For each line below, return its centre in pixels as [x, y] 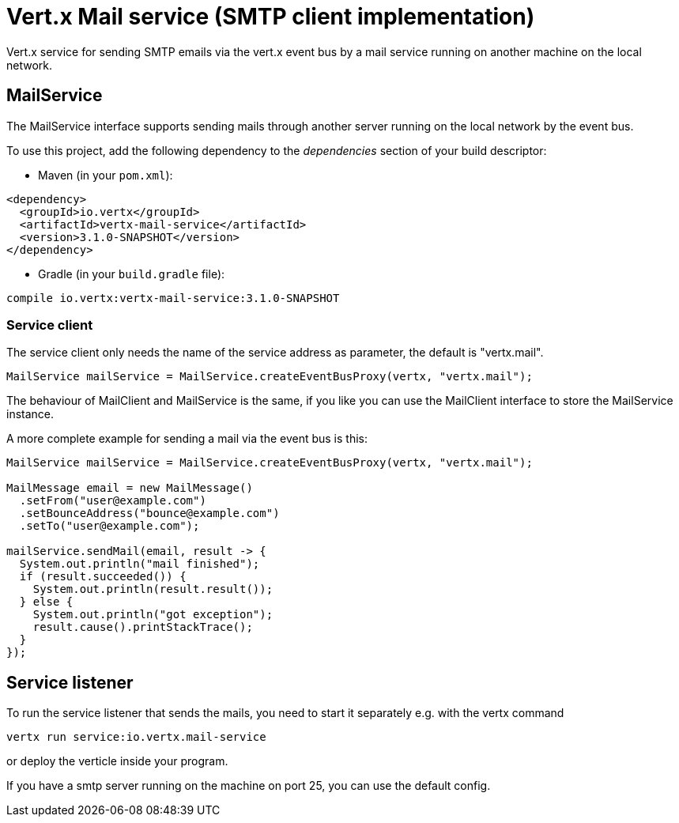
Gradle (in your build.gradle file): [132, 274]
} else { [46, 602]
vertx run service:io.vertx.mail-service [136, 737]
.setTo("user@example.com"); [109, 526]
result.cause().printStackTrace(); [143, 627]
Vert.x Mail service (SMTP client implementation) [271, 17]
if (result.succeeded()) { [103, 577]
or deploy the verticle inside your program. [117, 761]
